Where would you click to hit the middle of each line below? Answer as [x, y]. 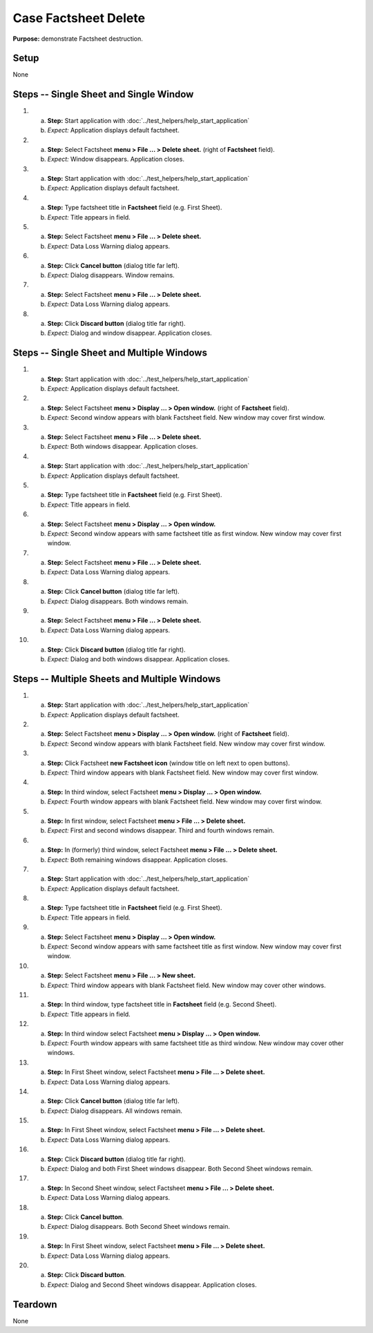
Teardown [35, 1304]
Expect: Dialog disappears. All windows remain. [115, 1111]
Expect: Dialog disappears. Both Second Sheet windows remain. [139, 1227]
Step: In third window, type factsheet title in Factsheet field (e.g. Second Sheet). [162, 1004]
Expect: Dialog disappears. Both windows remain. [118, 601]
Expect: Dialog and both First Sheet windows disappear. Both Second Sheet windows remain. [180, 1169]
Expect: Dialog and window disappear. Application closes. [130, 333]
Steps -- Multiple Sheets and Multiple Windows [117, 679]
